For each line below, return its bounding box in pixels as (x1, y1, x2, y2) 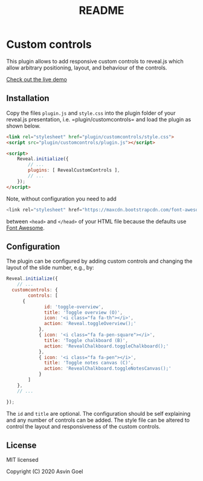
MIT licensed (6, 456, 39, 463)
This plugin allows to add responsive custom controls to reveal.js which (6, 57, 184, 65)
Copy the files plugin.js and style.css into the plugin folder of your (6, 109, 176, 117)
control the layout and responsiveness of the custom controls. (6, 422, 161, 430)
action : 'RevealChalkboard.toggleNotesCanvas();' (44, 366, 172, 372)
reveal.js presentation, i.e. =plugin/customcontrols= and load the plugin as (6, 115, 192, 123)
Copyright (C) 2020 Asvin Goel (6, 468, 83, 475)
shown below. (6, 122, 41, 129)
